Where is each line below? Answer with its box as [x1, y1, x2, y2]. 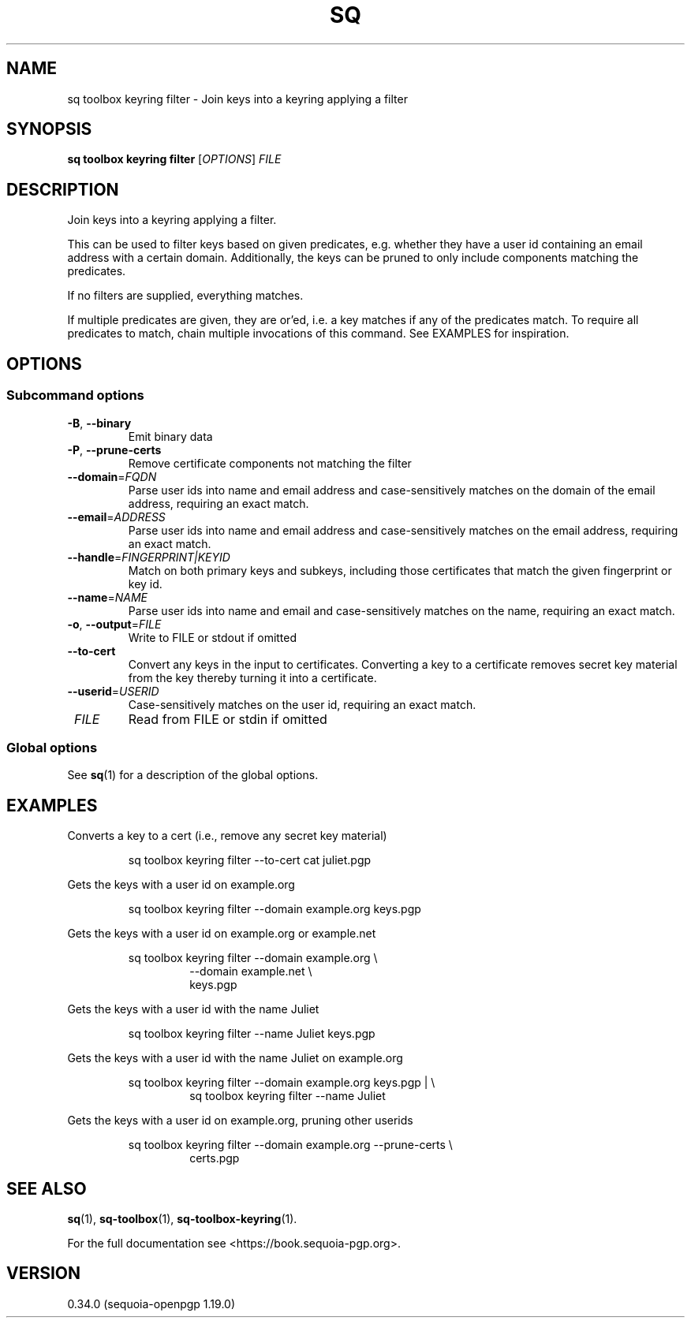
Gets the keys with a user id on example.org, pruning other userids [67, 1113, 413, 1128]
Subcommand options [6, 387, 144, 404]
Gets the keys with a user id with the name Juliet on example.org [67, 1051, 403, 1065]
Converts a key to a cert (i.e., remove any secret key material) [67, 829, 387, 843]
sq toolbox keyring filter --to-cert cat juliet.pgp [128, 853, 372, 867]
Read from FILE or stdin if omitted [128, 710, 327, 727]
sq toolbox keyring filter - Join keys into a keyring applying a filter [67, 91, 408, 106]
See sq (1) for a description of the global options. [67, 768, 319, 782]
